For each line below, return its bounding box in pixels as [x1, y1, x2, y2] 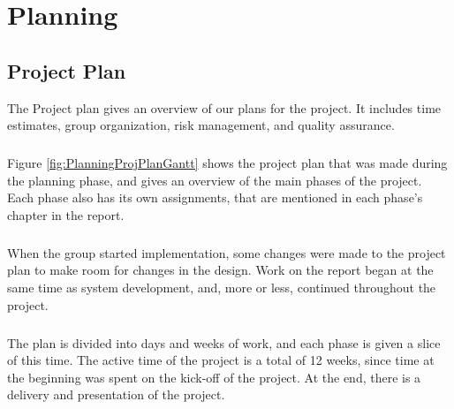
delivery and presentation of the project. [7, 385, 225, 404]
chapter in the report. [7, 205, 125, 223]
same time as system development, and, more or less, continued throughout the [7, 278, 436, 297]
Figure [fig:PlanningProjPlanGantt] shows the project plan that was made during [7, 154, 448, 172]
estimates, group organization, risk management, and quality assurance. [7, 116, 395, 134]
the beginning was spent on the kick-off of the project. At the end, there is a [7, 367, 421, 386]
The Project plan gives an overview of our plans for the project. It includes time [7, 98, 442, 117]
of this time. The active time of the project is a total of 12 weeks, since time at [7, 351, 435, 369]
